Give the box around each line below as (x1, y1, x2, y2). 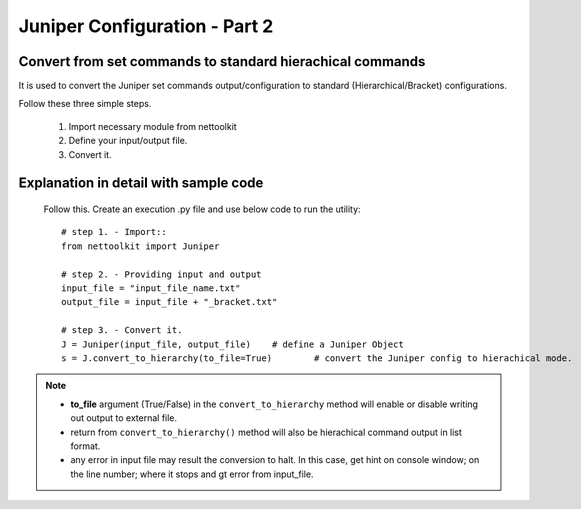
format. (70, 440, 101, 452)
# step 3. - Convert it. (61, 325, 183, 336)
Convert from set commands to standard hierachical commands (18, 53, 426, 70)
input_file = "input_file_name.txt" (61, 282, 241, 294)
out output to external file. (70, 412, 178, 424)
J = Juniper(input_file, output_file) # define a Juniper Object (61, 338, 404, 350)
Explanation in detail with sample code (18, 175, 264, 192)
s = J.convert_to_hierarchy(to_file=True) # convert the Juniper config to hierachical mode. (61, 352, 573, 364)
